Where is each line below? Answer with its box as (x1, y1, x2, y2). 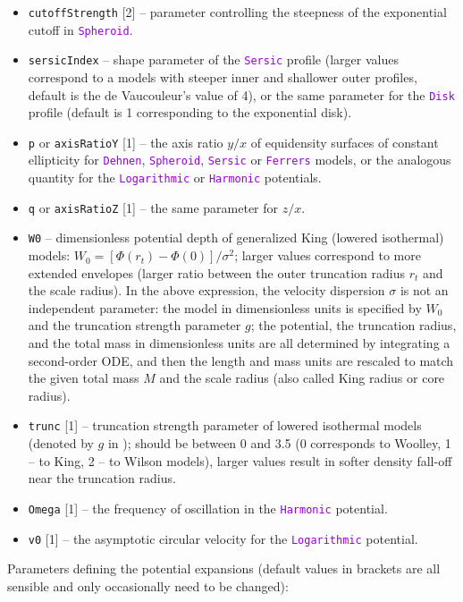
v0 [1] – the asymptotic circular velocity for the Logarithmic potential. (28, 529, 418, 547)
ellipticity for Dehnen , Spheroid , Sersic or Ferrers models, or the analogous (28, 150, 451, 169)
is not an (400, 281, 449, 300)
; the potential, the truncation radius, (250, 316, 457, 335)
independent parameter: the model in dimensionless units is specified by (28, 298, 422, 317)
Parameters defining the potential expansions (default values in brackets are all (7, 559, 441, 578)
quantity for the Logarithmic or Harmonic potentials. (28, 168, 322, 187)
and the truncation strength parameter (28, 316, 241, 335)
